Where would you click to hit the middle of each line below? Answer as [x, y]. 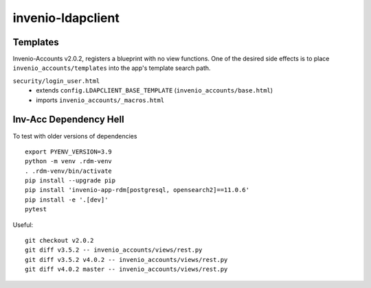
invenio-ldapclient [66, 18]
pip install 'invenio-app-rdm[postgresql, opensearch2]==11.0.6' [137, 190]
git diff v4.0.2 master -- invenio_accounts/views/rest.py [126, 269]
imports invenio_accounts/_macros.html [100, 100]
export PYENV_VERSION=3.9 [69, 152]
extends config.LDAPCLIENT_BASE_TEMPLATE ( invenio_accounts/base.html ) [155, 91]
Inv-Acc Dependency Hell [68, 120]
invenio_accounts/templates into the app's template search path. [112, 68]
